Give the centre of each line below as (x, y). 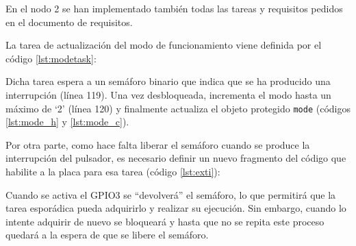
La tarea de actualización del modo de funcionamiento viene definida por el (164, 45)
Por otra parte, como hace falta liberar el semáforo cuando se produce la (158, 144)
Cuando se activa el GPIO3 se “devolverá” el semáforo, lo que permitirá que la (171, 194)
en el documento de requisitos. (69, 22)
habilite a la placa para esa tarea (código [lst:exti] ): (113, 171)
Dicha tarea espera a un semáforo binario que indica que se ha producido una (168, 81)
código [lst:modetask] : (51, 58)
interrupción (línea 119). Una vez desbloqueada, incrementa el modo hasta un (168, 94)
